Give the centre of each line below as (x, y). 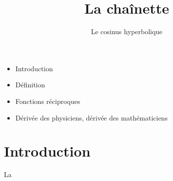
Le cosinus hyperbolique (127, 31)
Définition (30, 85)
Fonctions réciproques (48, 101)
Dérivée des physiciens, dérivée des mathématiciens (91, 117)
